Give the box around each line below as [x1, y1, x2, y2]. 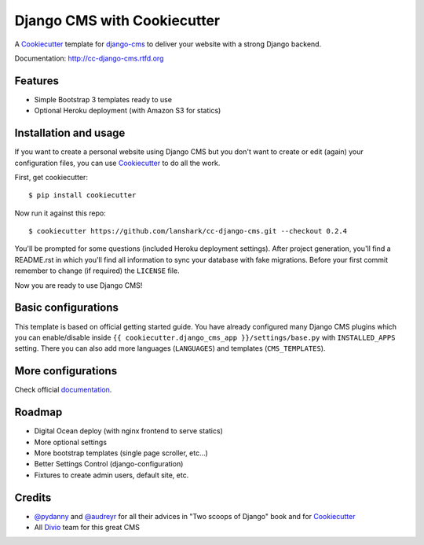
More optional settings [34, 437, 108, 447]
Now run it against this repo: [14, 208, 106, 218]
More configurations [14, 364, 118, 377]
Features [14, 74, 59, 87]
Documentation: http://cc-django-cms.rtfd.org [14, 53, 164, 63]
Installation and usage [14, 127, 126, 140]
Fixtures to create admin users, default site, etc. [34, 470, 189, 480]
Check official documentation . [14, 385, 112, 395]
